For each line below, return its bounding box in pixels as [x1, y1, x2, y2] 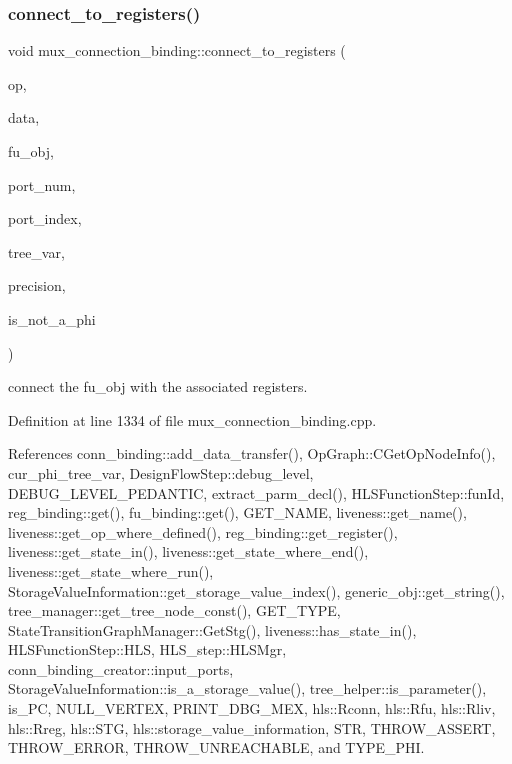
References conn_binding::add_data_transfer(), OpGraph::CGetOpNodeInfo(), [8, 443, 496, 464]
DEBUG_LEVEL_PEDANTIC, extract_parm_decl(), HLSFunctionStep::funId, [8, 482, 505, 503]
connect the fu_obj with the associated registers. [8, 376, 308, 397]
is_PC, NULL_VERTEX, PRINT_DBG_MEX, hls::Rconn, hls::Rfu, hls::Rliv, [8, 698, 496, 719]
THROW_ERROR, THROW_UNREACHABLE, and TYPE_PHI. [8, 737, 425, 758]
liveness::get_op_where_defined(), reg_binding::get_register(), [8, 521, 398, 542]
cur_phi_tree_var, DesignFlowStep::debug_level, [8, 462, 314, 483]
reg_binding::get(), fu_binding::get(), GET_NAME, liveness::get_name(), [8, 502, 467, 523]
